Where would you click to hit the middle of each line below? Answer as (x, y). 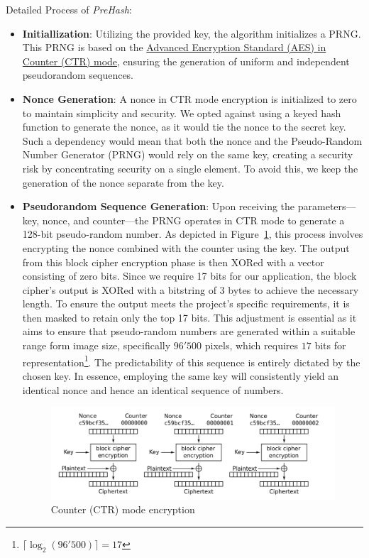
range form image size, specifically (97, 345)
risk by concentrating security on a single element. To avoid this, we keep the (190, 168)
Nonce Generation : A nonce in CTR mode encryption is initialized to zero (189, 98)
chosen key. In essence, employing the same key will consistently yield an (181, 375)
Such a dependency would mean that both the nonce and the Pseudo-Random (192, 140)
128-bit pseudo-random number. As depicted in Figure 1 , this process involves (193, 234)
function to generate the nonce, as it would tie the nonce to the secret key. (184, 127)
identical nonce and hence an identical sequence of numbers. (153, 389)
